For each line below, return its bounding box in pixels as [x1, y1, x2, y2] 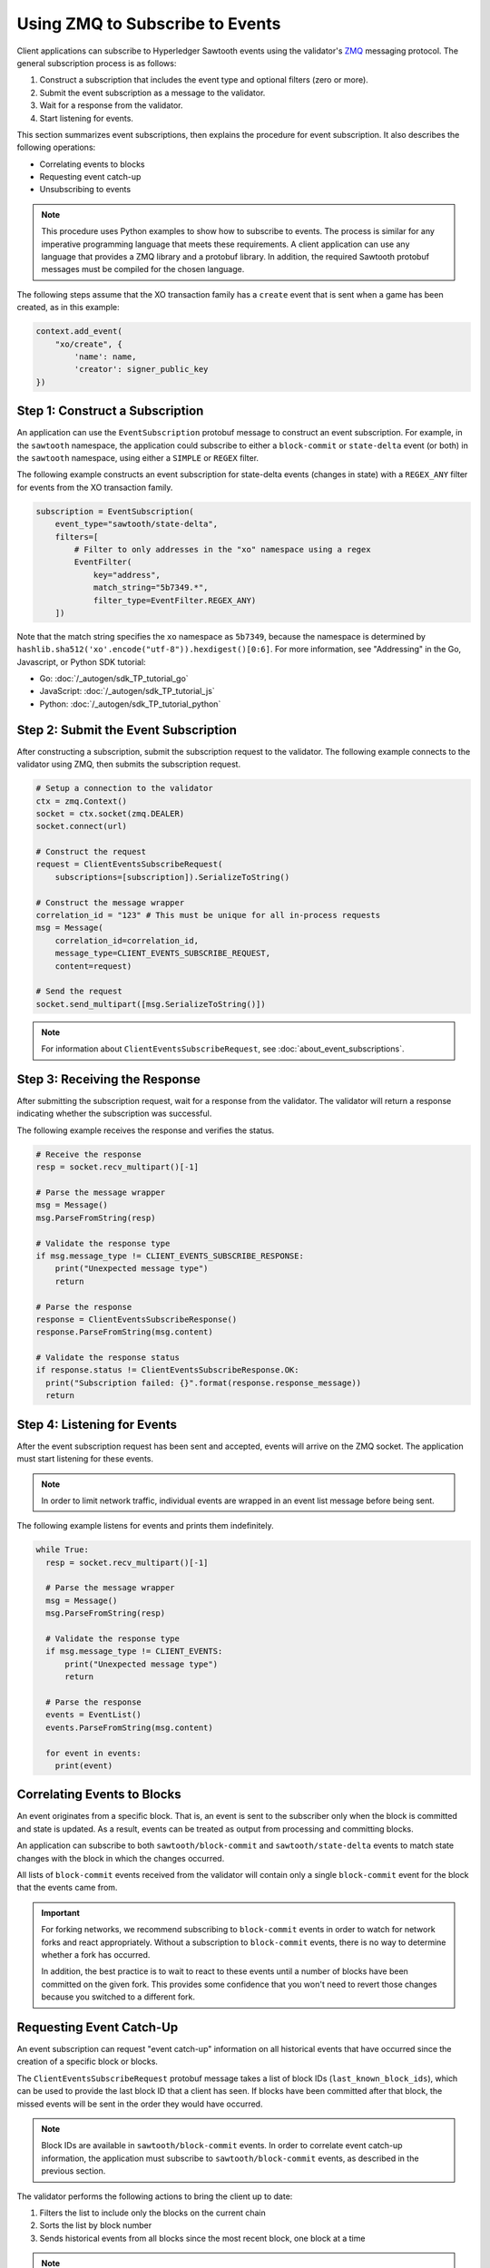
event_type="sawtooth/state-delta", [54, 519, 218, 530]
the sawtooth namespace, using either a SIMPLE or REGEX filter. [16, 453, 259, 464]
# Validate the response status [35, 1353, 181, 1363]
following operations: [16, 142, 96, 153]
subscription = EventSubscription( [35, 506, 194, 516]
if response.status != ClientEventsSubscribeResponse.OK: [35, 1365, 299, 1375]
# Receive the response [35, 1149, 142, 1159]
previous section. [41, 2165, 106, 2176]
